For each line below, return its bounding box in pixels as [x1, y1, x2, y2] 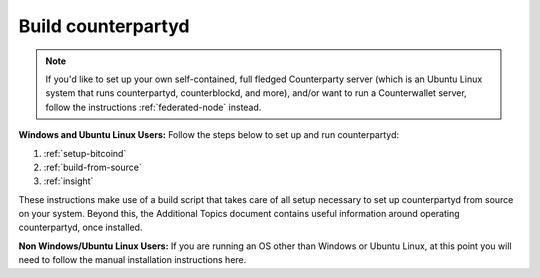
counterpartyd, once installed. [18, 221, 143, 234]
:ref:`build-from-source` [43, 161, 142, 173]
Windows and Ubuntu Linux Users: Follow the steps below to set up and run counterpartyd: [18, 129, 400, 141]
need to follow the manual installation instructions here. [18, 254, 247, 266]
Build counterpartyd [18, 15, 190, 37]
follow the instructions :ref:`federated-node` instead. [45, 101, 262, 113]
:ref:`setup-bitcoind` [43, 147, 127, 159]
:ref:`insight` [43, 175, 94, 187]
